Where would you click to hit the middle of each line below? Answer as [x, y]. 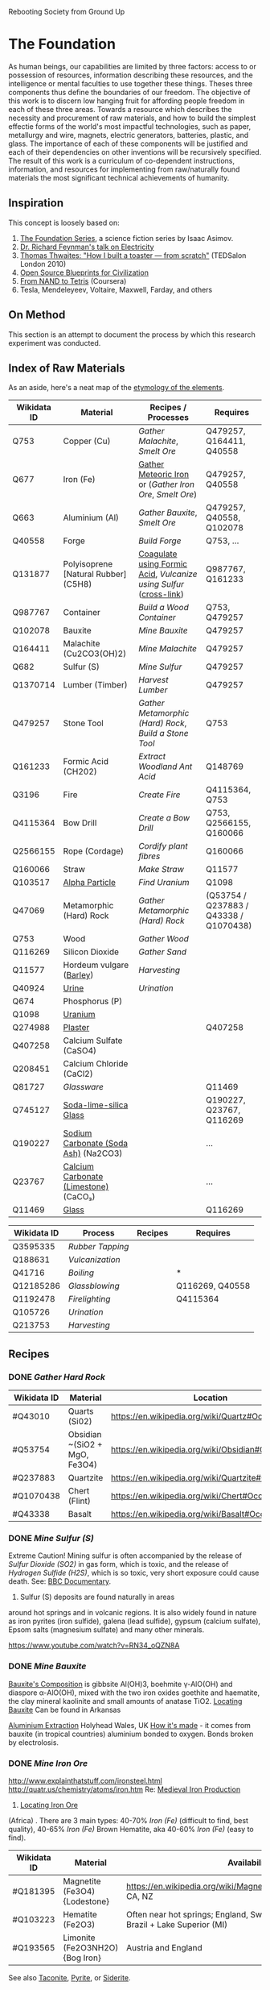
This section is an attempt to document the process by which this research [132, 334]
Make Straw [161, 870]
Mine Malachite [167, 649]
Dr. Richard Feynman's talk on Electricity [87, 247]
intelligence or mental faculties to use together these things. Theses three [131, 83]
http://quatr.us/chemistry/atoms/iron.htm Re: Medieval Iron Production [125, 1789]
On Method [37, 315]
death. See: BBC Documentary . [60, 1581]
